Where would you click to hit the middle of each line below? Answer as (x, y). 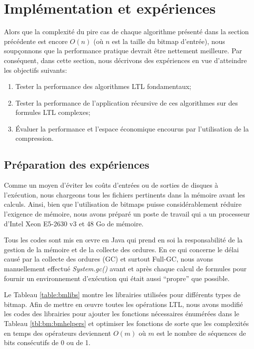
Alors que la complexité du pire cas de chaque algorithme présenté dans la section (127, 32)
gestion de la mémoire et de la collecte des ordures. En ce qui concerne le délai (121, 249)
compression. (34, 138)
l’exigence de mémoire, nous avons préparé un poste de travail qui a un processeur (127, 214)
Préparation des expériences (77, 164)
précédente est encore (36, 41)
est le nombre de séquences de (201, 333)
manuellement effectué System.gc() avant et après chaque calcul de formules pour (125, 269)
